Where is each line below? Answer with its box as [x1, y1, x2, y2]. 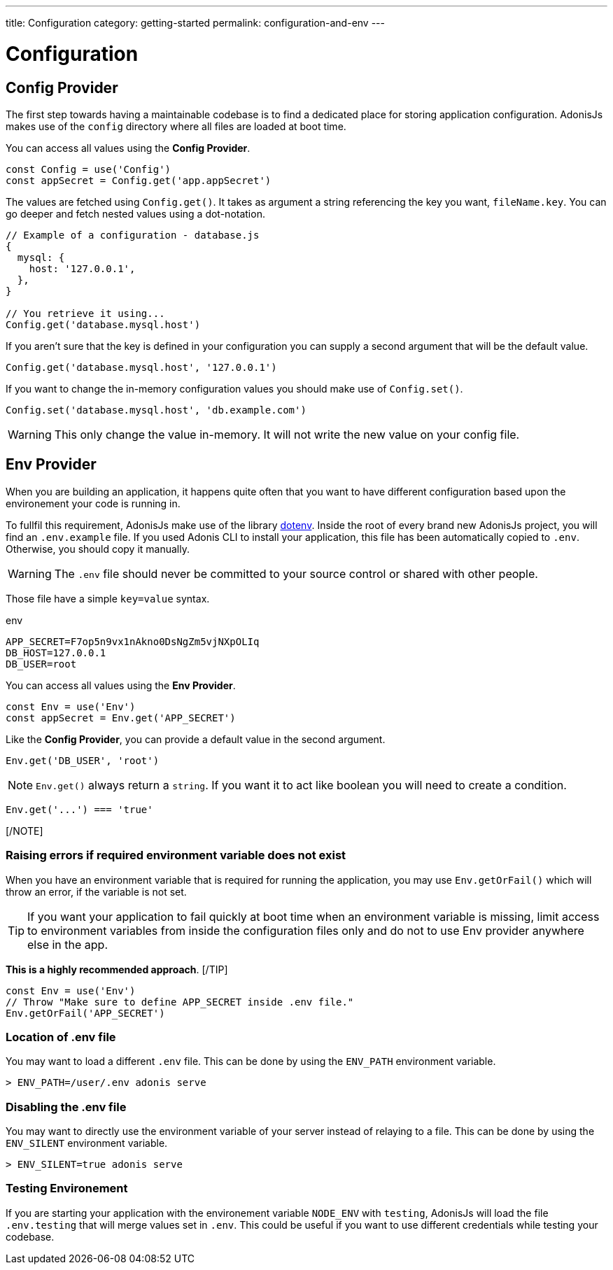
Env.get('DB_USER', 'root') [6, 754, 160, 766]
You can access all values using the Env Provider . [6, 679, 236, 691]
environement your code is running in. [6, 497, 181, 509]
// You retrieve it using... [6, 307, 165, 319]
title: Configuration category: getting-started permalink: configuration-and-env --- [6, 17, 385, 29]
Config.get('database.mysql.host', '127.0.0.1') [6, 361, 277, 373]
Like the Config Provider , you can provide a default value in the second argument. [6, 733, 386, 745]
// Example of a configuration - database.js [6, 229, 260, 241]
